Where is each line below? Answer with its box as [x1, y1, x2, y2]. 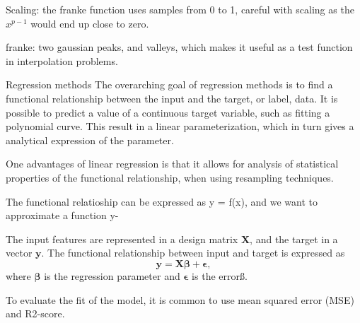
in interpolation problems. [6, 53, 118, 68]
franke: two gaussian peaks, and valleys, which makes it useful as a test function [6, 40, 353, 54]
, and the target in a [250, 231, 338, 246]
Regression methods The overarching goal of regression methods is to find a [6, 77, 333, 92]
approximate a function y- [6, 208, 119, 223]
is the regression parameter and [44, 268, 180, 283]
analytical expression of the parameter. [6, 132, 174, 147]
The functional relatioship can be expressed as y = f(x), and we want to [6, 194, 318, 209]
